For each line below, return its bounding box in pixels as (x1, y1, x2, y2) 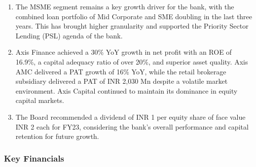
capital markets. (15, 95, 64, 105)
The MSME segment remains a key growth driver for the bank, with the (15, 1, 234, 11)
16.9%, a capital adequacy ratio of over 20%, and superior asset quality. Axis (15, 56, 248, 67)
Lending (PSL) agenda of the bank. (15, 30, 123, 40)
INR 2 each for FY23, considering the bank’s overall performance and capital (15, 121, 249, 132)
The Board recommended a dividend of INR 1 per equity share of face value (15, 111, 246, 122)
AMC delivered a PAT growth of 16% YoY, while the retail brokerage (15, 66, 226, 76)
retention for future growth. (15, 131, 99, 141)
